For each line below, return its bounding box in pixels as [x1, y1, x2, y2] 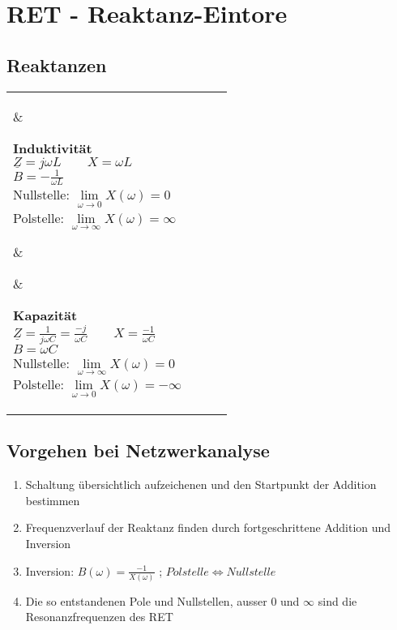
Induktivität [13, 138, 92, 157]
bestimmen [25, 491, 80, 508]
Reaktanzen [6, 52, 107, 77]
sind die [318, 592, 357, 609]
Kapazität [13, 306, 78, 325]
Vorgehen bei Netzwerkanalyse [6, 438, 270, 463]
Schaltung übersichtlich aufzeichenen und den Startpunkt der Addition [25, 476, 377, 493]
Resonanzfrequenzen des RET [25, 608, 173, 625]
